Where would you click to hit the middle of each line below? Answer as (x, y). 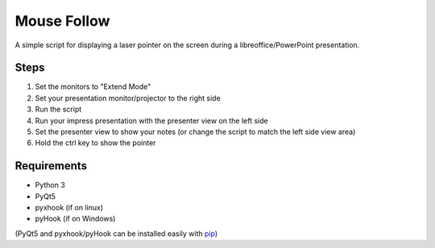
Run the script (58, 109)
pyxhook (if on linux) (69, 208)
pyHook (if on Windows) (75, 219)
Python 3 (50, 185)
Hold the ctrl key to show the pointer (95, 143)
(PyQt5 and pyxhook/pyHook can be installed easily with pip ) (116, 234)
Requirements (51, 166)
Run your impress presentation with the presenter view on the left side (152, 120)
